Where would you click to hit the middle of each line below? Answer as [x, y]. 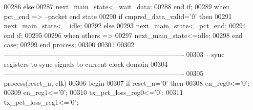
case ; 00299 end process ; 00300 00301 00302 [69, 45]
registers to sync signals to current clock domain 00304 [86, 64]
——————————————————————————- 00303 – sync [114, 54]
